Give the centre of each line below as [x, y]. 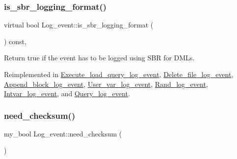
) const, [15, 41]
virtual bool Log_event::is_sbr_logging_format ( [79, 25]
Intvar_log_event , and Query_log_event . [67, 93]
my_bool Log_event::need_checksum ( [63, 133]
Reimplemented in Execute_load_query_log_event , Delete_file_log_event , [119, 74]
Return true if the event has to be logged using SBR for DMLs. [99, 58]
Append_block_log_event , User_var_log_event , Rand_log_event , [106, 84]
